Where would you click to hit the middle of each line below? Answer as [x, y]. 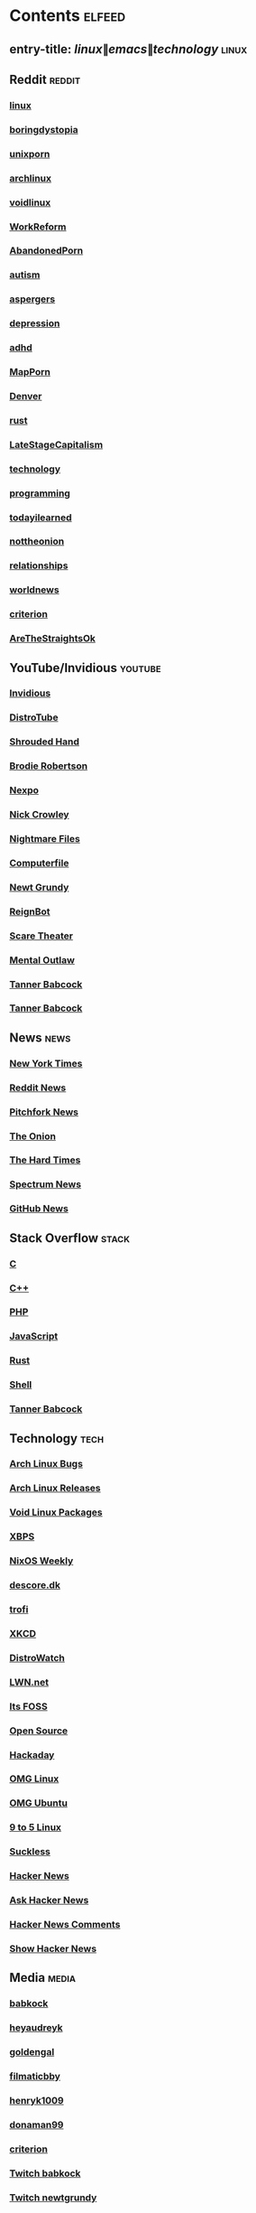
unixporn [30, 154]
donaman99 [37, 2124]
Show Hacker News [53, 1948]
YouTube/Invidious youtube [85, 668]
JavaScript [34, 1336]
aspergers [32, 299]
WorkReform [38, 227]
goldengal [32, 2052]
